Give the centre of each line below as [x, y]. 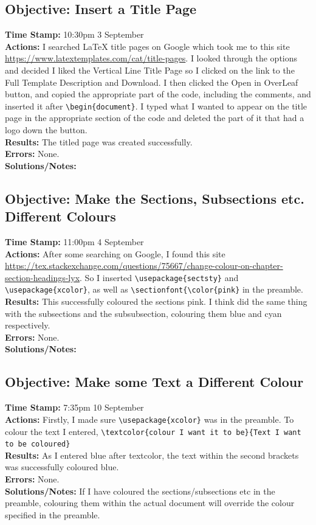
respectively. [28, 325]
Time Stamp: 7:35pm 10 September [74, 407]
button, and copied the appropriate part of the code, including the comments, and [158, 94]
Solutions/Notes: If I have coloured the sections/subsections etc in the [140, 491]
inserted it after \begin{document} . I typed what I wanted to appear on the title [156, 106]
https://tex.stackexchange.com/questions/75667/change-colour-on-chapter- [144, 266]
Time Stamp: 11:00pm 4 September [74, 241]
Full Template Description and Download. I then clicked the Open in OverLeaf [152, 82]
